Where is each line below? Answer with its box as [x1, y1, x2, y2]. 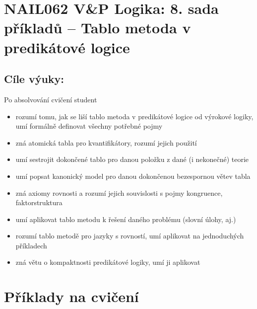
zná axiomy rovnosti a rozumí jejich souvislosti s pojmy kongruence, [15, 187, 223, 198]
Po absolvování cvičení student [4, 94, 97, 104]
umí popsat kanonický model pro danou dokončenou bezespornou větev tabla [15, 170, 251, 181]
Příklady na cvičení [4, 286, 139, 307]
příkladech [15, 240, 47, 250]
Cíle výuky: [4, 71, 64, 86]
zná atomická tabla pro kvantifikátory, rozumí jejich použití [15, 137, 197, 148]
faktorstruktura [15, 197, 63, 208]
